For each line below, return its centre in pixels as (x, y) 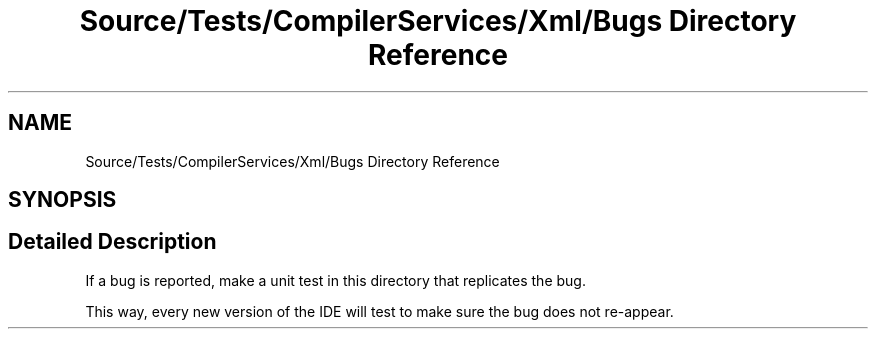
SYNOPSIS (62, 200)
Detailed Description (112, 242)
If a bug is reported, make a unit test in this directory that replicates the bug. (335, 280)
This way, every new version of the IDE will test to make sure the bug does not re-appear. (379, 311)
